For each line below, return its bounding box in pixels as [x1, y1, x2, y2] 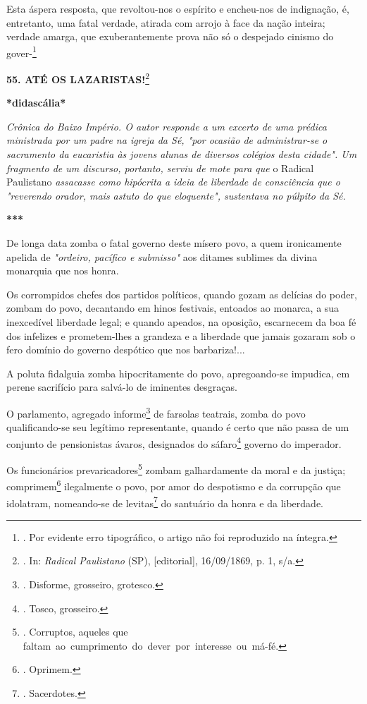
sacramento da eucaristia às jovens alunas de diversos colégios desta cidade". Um [6, 147, 357, 162]
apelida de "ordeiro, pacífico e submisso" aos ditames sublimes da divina [6, 249, 318, 264]
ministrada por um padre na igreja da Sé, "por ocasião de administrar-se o [6, 133, 328, 147]
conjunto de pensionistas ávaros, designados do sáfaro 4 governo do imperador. [6, 434, 342, 451]
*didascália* [6, 95, 66, 110]
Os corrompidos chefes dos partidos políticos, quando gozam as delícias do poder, [6, 286, 357, 301]
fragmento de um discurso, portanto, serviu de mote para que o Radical [6, 160, 314, 175]
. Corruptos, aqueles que [23, 624, 128, 639]
